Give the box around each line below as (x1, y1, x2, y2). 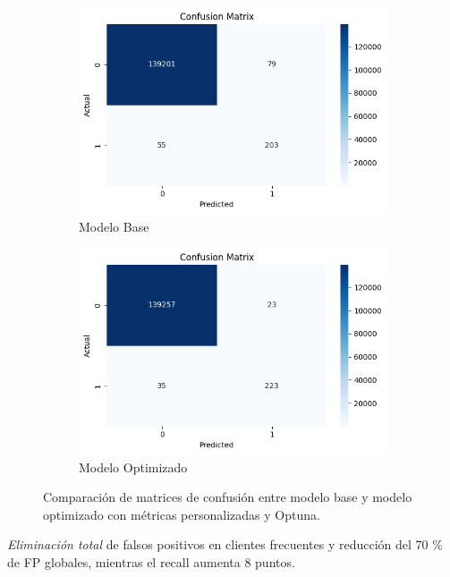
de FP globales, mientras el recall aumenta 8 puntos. (7, 552, 295, 571)
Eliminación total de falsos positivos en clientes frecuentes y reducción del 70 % (7, 535, 443, 554)
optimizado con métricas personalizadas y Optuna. (43, 505, 320, 523)
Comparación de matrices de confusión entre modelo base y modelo (43, 488, 412, 506)
